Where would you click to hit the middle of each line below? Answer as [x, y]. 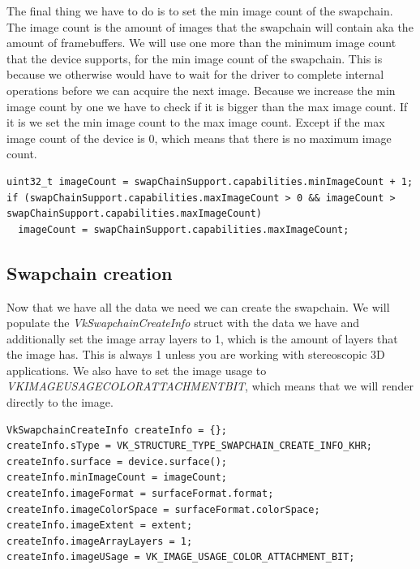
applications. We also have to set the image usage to [137, 370]
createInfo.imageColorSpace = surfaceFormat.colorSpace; [163, 509]
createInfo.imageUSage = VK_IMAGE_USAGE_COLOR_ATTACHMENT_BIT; [181, 557]
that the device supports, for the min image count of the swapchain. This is [195, 58]
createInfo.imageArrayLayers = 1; [100, 541]
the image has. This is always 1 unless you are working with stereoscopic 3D [196, 354]
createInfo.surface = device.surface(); [117, 461]
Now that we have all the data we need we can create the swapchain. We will [198, 306]
